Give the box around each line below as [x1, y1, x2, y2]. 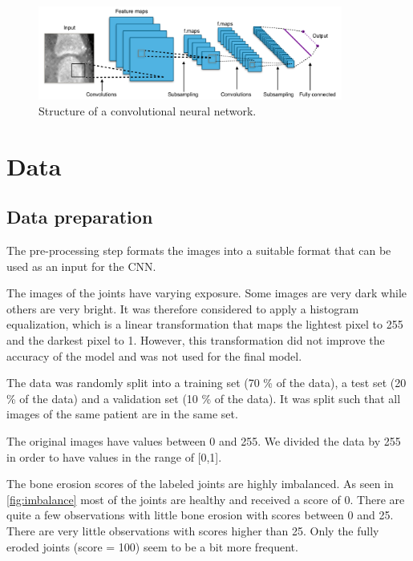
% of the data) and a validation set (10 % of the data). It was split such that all [6, 389, 401, 406]
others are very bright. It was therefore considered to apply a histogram [6, 300, 359, 317]
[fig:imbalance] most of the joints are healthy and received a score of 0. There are [6, 490, 405, 507]
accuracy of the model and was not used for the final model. [6, 347, 302, 364]
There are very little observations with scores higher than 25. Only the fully [6, 522, 379, 539]
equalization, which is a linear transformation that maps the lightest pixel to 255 [6, 316, 403, 333]
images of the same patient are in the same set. [6, 406, 238, 422]
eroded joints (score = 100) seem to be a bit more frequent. [6, 538, 298, 555]
